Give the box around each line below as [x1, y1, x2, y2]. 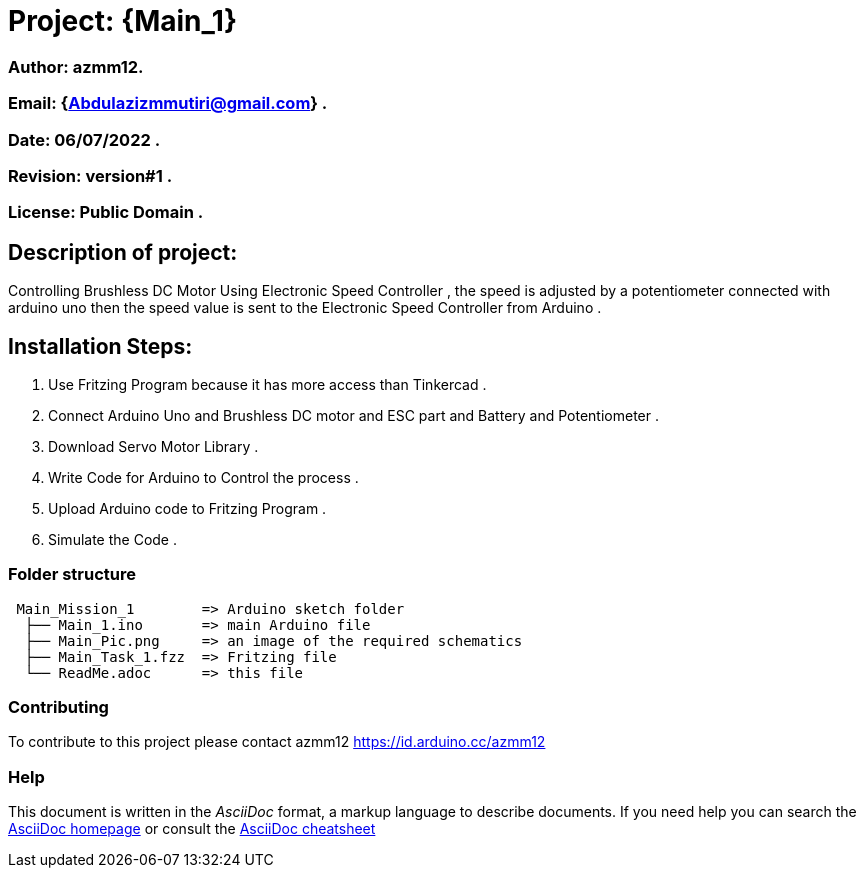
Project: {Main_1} [8, 4, 238, 38]
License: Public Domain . [8, 202, 204, 223]
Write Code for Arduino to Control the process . [48, 468, 359, 486]
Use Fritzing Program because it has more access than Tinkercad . [48, 375, 487, 393]
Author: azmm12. [8, 56, 144, 77]
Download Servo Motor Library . [48, 437, 259, 455]
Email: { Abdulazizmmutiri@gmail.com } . [8, 93, 328, 114]
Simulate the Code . [48, 530, 177, 548]
